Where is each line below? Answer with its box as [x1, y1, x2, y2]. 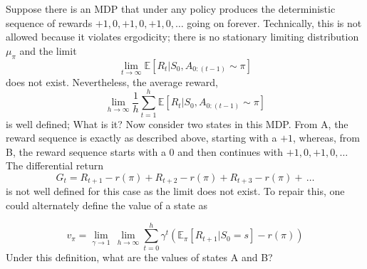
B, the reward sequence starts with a [6, 144, 166, 159]
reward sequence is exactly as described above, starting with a [6, 130, 277, 145]
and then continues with [177, 144, 284, 159]
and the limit [19, 43, 77, 58]
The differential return [6, 158, 104, 173]
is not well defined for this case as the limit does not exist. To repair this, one [6, 184, 345, 199]
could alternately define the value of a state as [6, 197, 207, 212]
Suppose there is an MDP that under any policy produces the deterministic [6, 1, 336, 16]
